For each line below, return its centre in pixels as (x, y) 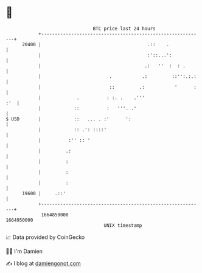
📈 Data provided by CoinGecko (45, 237)
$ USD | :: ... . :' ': (68, 119)
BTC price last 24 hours (124, 29)
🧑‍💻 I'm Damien (24, 251)
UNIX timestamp (123, 225)
